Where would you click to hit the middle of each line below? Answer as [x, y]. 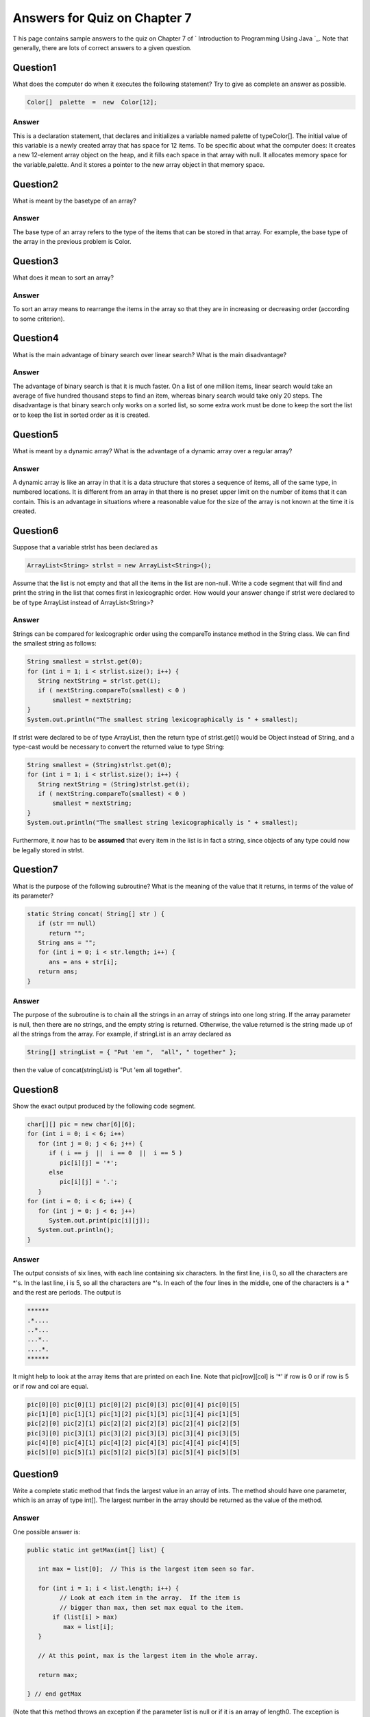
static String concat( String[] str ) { [96, 914]
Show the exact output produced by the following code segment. [104, 1106]
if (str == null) [67, 923]
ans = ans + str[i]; [83, 962]
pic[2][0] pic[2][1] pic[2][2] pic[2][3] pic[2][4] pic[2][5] [134, 1424]
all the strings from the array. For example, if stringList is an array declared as [122, 1034]
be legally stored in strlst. [48, 850]
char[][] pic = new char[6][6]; [82, 1124]
